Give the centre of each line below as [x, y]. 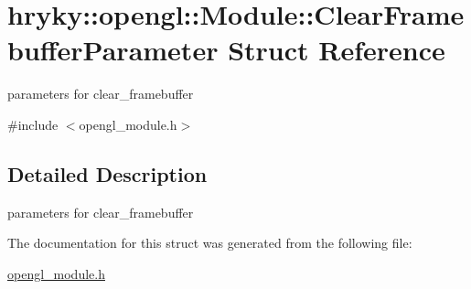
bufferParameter [113, 50]
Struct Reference [337, 50]
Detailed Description [107, 173]
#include [33, 124]
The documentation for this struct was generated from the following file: [210, 243]
